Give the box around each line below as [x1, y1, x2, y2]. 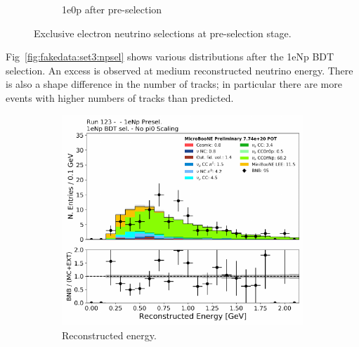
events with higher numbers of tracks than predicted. [6, 90, 234, 105]
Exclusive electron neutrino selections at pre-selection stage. [34, 25, 292, 40]
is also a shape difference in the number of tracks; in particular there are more [6, 77, 342, 91]
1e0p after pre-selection [62, 2, 162, 16]
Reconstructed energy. [62, 327, 157, 342]
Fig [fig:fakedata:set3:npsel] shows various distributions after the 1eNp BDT [6, 49, 334, 64]
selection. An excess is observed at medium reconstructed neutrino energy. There [6, 63, 353, 77]
